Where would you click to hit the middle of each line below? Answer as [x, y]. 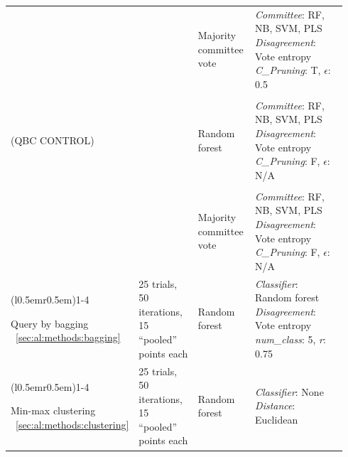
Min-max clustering [53, 410]
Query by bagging [50, 323]
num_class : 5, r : [290, 339]
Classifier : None [289, 391]
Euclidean [277, 420]
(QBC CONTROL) [53, 140]
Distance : [275, 405]
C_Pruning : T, [288, 70]
